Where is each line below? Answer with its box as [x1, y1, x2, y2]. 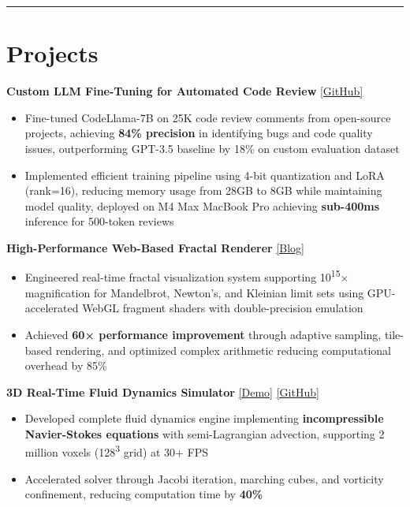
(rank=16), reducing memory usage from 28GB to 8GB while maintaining [24, 182, 382, 199]
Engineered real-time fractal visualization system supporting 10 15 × [24, 267, 349, 285]
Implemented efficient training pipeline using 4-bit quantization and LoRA [24, 166, 385, 183]
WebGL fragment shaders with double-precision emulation [82, 300, 363, 316]
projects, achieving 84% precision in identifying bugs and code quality [24, 125, 373, 141]
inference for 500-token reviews [24, 213, 174, 229]
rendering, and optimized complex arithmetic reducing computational [55, 341, 392, 358]
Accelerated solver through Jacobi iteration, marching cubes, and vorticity [24, 470, 384, 486]
